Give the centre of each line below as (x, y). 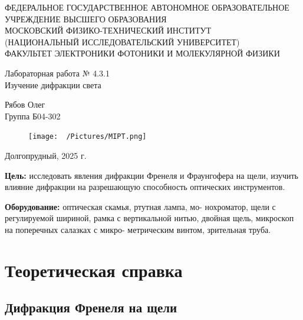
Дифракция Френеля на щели (91, 307)
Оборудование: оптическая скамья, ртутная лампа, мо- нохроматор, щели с (140, 206)
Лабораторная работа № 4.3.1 (57, 73)
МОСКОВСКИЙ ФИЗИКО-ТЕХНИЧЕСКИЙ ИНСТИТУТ (108, 30)
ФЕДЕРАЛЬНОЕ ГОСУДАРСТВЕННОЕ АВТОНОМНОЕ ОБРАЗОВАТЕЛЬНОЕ (147, 7)
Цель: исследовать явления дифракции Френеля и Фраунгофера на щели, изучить (151, 175)
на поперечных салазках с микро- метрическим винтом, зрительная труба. (138, 229)
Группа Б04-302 (33, 116)
